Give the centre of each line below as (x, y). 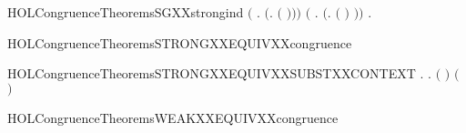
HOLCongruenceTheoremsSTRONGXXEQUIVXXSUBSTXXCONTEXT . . (219, 73)
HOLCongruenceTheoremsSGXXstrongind (126, 12)
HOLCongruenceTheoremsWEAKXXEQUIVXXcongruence (173, 117)
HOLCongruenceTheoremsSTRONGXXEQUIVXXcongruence (180, 42)
